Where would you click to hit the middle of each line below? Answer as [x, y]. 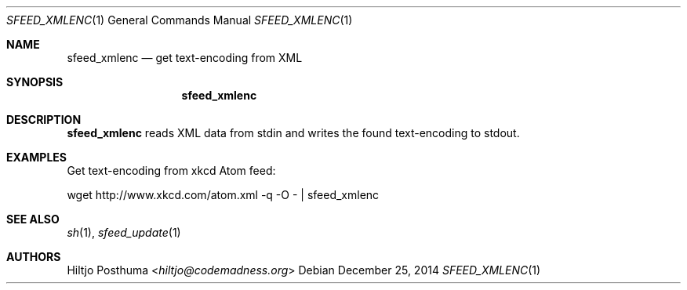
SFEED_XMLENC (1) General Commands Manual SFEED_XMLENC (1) [180, 20]
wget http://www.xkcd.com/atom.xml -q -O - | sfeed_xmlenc [223, 195]
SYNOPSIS [35, 82]
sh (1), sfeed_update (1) [124, 232]
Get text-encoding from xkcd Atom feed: [171, 170]
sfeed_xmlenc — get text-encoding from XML [185, 58]
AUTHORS [34, 257]
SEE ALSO [33, 219]
